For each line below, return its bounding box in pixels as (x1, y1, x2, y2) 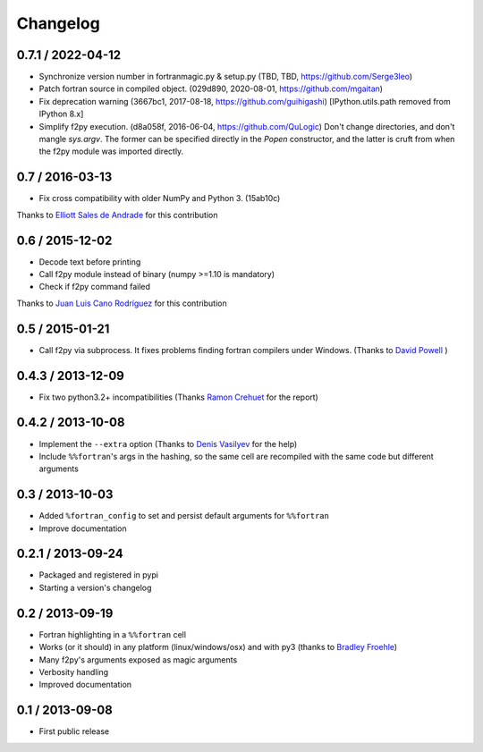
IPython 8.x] (38, 108, 84, 120)
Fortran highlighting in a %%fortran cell (38, 629, 187, 639)
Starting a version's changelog (38, 582, 152, 593)
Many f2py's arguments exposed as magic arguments (38, 654, 238, 665)
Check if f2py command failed (38, 282, 151, 292)
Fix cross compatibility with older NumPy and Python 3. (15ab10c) (38, 193, 281, 204)
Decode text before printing (38, 256, 141, 267)
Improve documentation (38, 523, 127, 534)
